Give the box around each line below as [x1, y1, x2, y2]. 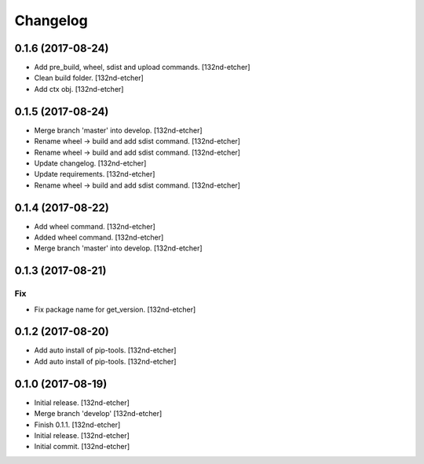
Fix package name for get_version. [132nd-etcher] [34, 305, 196, 314]
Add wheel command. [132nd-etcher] [34, 221, 156, 231]
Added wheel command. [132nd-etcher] [34, 232, 164, 242]
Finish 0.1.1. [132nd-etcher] [34, 420, 121, 429]
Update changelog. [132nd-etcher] [34, 158, 147, 168]
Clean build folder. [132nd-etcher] [34, 73, 144, 82]
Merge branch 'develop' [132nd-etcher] [34, 409, 163, 418]
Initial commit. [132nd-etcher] [34, 442, 130, 451]
